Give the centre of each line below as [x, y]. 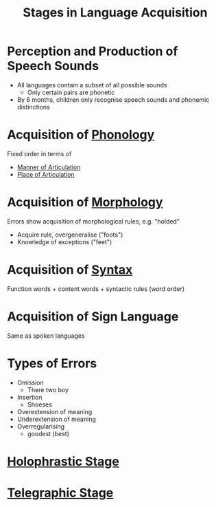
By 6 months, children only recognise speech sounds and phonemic [113, 99]
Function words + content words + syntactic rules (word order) [96, 289]
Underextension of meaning [56, 419]
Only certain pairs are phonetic [71, 92]
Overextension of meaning [55, 411]
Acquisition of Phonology [81, 135]
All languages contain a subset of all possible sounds [92, 85]
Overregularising [41, 426]
